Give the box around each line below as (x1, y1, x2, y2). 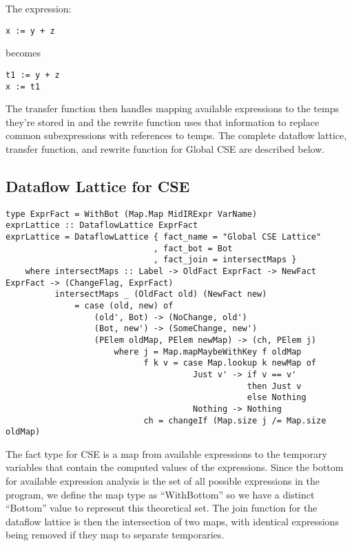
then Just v (247, 381, 302, 391)
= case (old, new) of (74, 300, 174, 311)
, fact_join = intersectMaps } (153, 255, 297, 265)
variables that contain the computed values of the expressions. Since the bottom (6, 460, 344, 474)
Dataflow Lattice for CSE (6, 175, 190, 196)
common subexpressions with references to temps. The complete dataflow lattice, (6, 128, 347, 143)
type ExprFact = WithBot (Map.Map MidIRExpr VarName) (6, 209, 258, 219)
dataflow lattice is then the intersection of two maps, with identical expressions (6, 514, 339, 528)
